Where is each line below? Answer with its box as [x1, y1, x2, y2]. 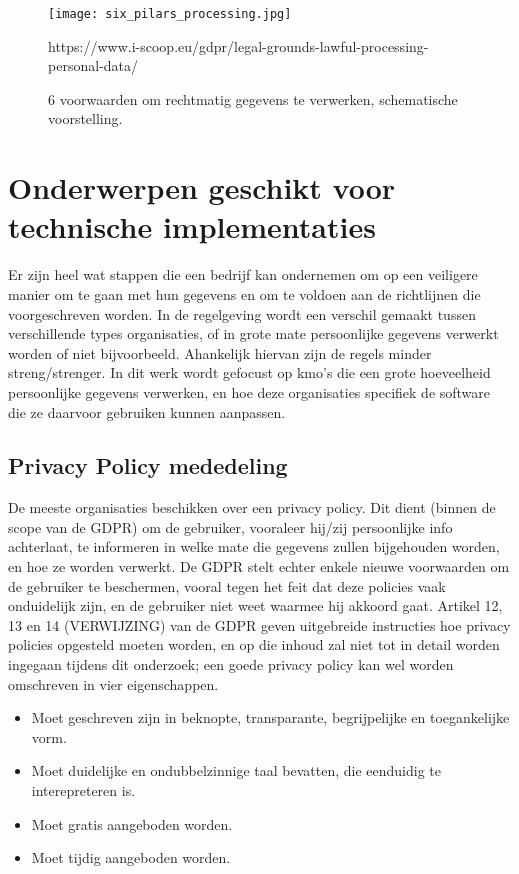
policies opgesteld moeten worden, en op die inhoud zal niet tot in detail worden [8, 634, 500, 655]
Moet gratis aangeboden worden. [31, 813, 233, 834]
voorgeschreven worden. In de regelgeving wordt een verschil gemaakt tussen [8, 303, 476, 324]
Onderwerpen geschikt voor [8, 167, 396, 208]
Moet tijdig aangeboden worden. [31, 847, 231, 868]
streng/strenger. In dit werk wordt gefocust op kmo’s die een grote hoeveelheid [8, 362, 491, 383]
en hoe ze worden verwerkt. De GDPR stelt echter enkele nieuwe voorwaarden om [8, 556, 510, 577]
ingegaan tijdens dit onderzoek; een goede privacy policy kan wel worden [8, 654, 454, 675]
